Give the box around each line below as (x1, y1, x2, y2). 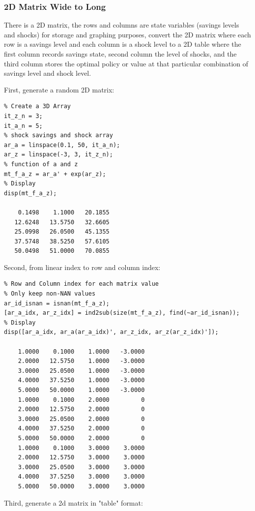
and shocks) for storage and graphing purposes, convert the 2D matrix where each (4, 29, 251, 39)
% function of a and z (4, 160, 78, 168)
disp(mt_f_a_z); (4, 189, 57, 197)
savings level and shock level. (4, 68, 91, 78)
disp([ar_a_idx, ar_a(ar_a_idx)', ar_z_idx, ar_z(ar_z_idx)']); (4, 329, 219, 336)
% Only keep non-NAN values (4, 290, 96, 298)
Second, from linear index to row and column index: (4, 262, 161, 272)
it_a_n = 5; (4, 122, 43, 129)
